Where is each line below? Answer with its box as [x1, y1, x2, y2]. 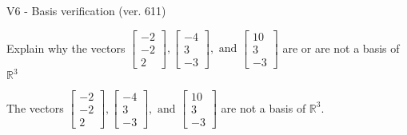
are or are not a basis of [282, 39, 400, 56]
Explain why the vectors [6, 39, 126, 56]
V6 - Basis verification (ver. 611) [6, 2, 166, 18]
